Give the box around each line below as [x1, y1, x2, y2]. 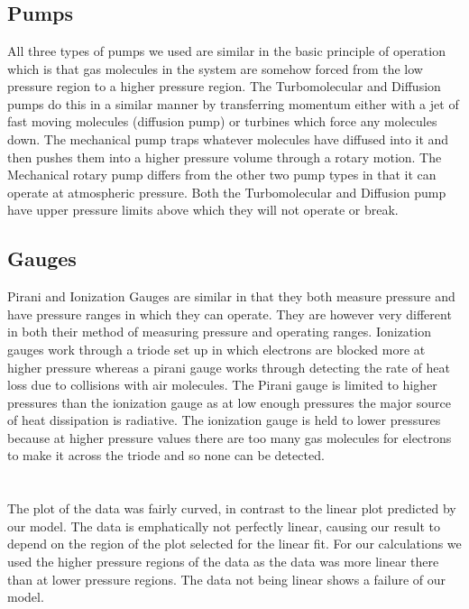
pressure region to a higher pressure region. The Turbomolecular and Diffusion [7, 77, 441, 96]
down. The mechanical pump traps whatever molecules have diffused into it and [7, 129, 449, 148]
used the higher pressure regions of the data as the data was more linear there [7, 552, 439, 571]
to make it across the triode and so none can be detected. [7, 446, 325, 465]
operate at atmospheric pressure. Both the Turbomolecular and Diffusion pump [7, 182, 446, 201]
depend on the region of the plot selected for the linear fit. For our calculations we [7, 534, 462, 553]
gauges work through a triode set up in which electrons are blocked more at [7, 339, 426, 358]
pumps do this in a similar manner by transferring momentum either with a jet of [7, 94, 459, 113]
